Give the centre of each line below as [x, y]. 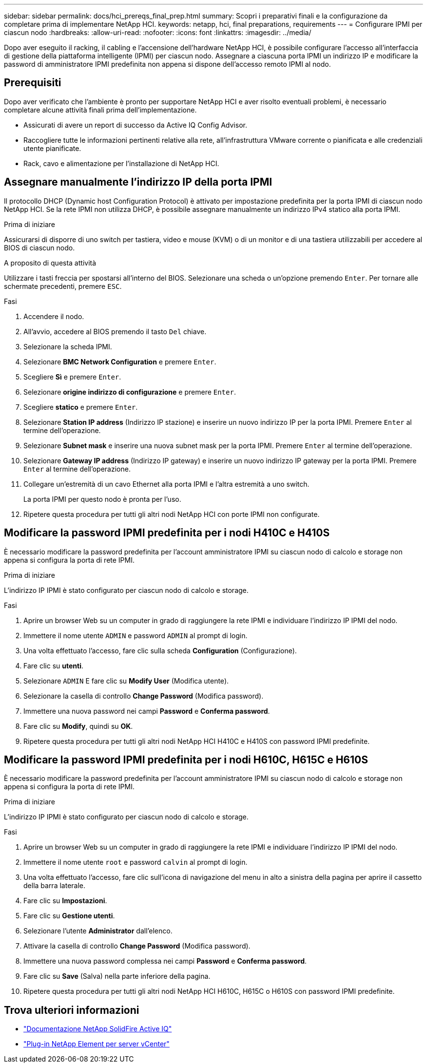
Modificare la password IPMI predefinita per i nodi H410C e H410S [167, 533]
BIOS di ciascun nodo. [39, 247]
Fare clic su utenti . [53, 665]
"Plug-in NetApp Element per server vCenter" [97, 1044]
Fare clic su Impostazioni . [65, 901]
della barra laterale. [55, 886]
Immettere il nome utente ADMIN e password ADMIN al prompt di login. [136, 635]
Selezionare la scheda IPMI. [68, 346]
